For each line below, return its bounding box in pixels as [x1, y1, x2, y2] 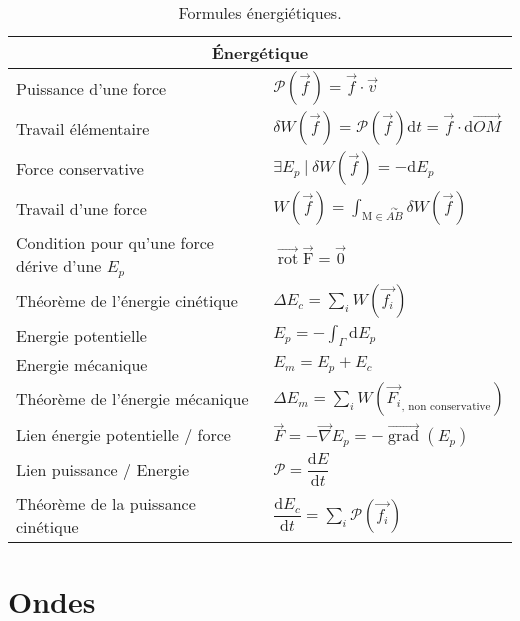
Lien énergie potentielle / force [16, 423, 231, 447]
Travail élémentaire [16, 116, 150, 140]
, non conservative [401, 401, 491, 413]
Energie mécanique [16, 352, 148, 376]
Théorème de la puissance [16, 492, 196, 516]
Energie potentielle [16, 323, 147, 347]
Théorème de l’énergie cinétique [16, 289, 238, 313]
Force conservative [16, 156, 144, 180]
